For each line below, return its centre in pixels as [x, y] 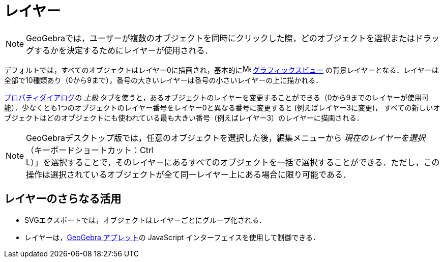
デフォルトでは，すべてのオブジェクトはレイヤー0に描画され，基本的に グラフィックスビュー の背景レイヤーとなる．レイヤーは [221, 70]
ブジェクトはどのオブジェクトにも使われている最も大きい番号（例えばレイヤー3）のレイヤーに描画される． [184, 118]
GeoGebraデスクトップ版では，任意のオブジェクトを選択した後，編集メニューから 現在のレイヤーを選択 [226, 138]
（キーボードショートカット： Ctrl [90, 150]
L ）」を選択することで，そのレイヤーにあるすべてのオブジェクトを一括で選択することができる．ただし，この [233, 162]
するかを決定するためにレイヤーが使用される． [124, 50]
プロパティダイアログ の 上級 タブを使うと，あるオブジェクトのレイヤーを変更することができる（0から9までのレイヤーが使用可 [216, 97]
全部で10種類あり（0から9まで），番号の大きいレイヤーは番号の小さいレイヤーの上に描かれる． [164, 80]
